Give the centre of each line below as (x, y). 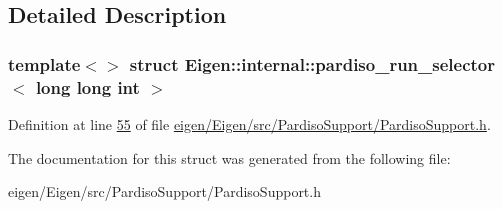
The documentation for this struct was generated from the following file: (229, 157)
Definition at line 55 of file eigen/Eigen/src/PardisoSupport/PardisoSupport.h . (249, 123)
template (44, 63)
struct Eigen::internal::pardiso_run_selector (312, 63)
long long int (87, 86)
